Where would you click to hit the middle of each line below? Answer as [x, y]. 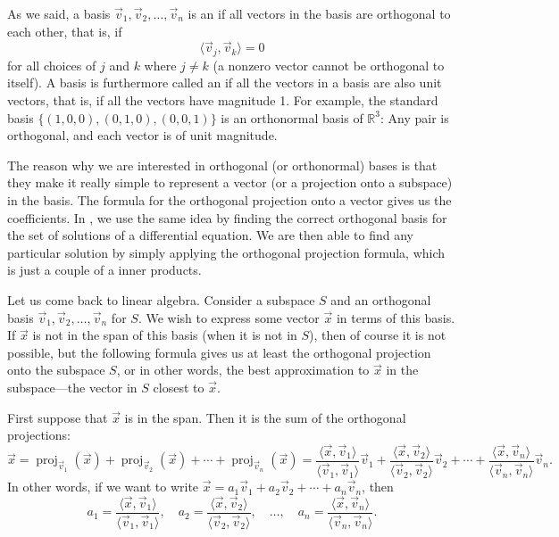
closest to [179, 387]
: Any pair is [415, 117]
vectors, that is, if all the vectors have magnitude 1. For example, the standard [223, 100]
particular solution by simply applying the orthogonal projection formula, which [226, 252]
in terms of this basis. [396, 317]
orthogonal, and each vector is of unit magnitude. [142, 135]
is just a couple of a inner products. [104, 270]
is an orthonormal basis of [292, 117]
